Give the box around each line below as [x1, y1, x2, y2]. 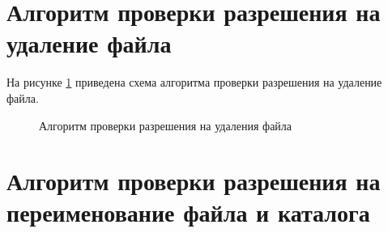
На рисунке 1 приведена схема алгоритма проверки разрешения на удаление [6, 74, 382, 91]
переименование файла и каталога [6, 196, 370, 229]
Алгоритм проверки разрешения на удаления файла [39, 116, 292, 133]
